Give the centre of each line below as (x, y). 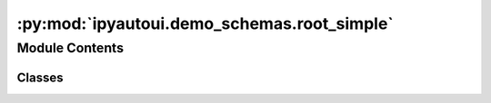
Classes (40, 77)
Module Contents (70, 48)
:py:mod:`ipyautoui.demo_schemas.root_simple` (205, 23)
